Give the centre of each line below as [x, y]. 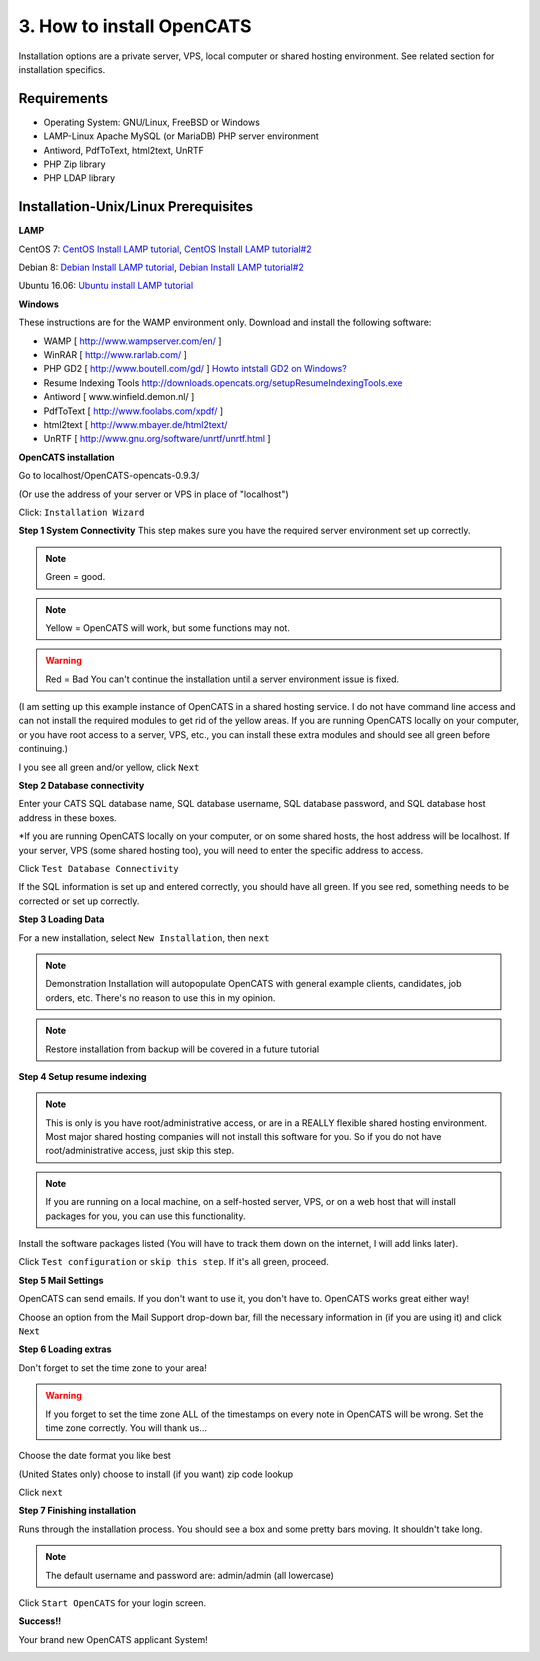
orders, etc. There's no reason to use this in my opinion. [160, 997]
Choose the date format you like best [95, 1456]
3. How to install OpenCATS [135, 26]
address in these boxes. [67, 817]
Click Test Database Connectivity [98, 868]
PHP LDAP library [79, 178]
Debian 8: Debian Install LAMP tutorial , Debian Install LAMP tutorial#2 [161, 267]
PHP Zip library [74, 164]
